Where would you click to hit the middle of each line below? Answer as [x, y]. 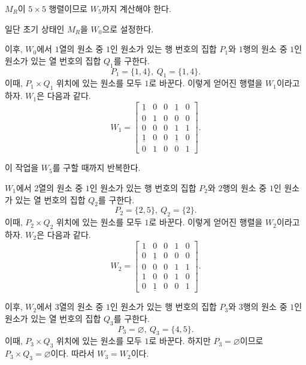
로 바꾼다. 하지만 [180, 341]
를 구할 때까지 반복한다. [96, 168]
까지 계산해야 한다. [136, 8]
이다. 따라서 [72, 353]
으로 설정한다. [128, 28]
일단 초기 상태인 [35, 28]
